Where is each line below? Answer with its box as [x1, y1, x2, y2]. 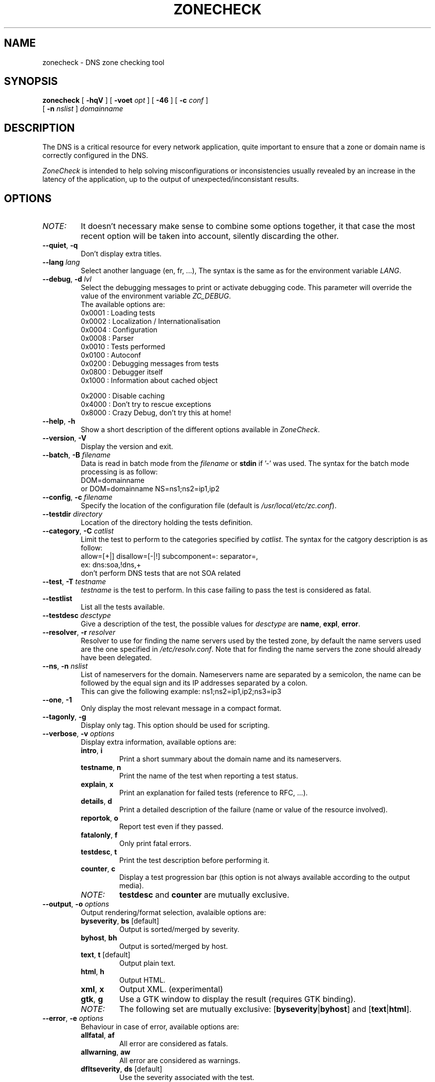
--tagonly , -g [42, 712, 86, 721]
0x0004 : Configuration [80, 325, 157, 334]
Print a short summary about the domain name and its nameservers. [119, 755, 342, 764]
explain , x [80, 780, 114, 789]
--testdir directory [42, 510, 103, 519]
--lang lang [42, 258, 80, 267]
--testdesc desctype [42, 611, 111, 620]
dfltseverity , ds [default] [80, 1065, 162, 1074]
